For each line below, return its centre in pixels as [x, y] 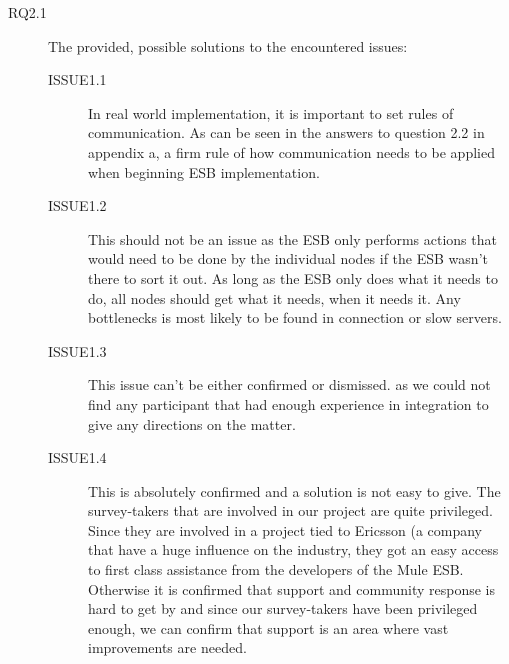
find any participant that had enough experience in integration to [288, 403]
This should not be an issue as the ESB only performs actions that [292, 238]
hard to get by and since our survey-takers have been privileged [283, 608]
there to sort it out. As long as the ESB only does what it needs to [293, 277]
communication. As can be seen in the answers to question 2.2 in [286, 132]
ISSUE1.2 [77, 205]
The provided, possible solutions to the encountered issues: [228, 45]
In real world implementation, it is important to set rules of [271, 112]
